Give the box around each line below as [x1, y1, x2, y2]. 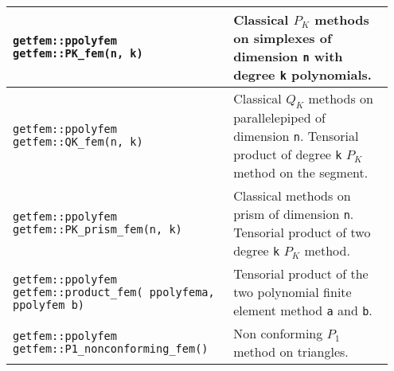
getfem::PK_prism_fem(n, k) [13, 223, 182, 236]
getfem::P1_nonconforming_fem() [13, 342, 209, 356]
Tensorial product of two [233, 223, 371, 242]
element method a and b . [233, 301, 373, 320]
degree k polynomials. [233, 65, 372, 84]
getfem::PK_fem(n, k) [13, 47, 143, 60]
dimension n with [233, 47, 343, 65]
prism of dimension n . [233, 205, 354, 224]
